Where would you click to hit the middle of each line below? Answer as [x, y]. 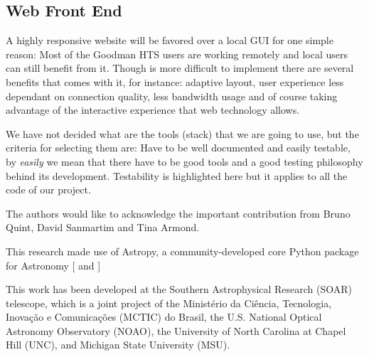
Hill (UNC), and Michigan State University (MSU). [118, 345]
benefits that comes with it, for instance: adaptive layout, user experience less [175, 81]
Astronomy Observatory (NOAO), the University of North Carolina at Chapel [176, 330]
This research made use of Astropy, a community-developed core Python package [182, 251]
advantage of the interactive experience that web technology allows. [153, 110]
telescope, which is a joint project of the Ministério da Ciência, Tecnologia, [169, 303]
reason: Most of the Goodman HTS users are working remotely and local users [177, 54]
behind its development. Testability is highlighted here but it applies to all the [177, 175]
